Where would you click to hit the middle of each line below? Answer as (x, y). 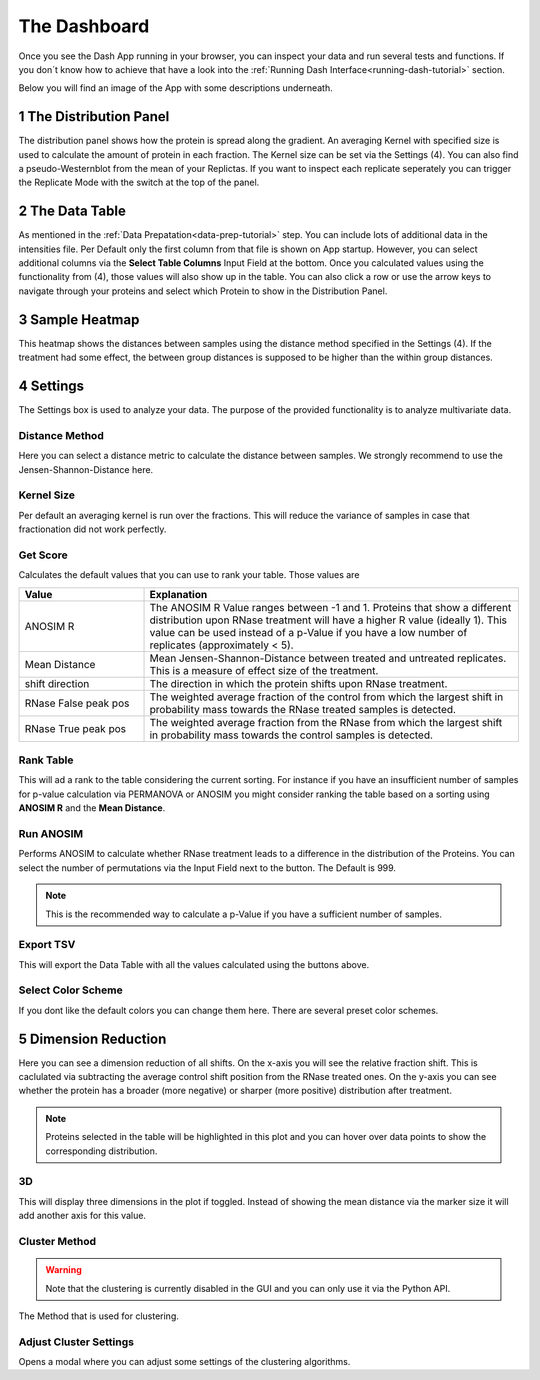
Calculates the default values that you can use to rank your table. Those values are (189, 575)
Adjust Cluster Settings (76, 1342)
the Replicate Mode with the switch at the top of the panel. (139, 182)
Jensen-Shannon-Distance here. (86, 469)
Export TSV (47, 945)
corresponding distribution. (101, 1151)
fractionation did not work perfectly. (92, 529)
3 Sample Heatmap (79, 319)
